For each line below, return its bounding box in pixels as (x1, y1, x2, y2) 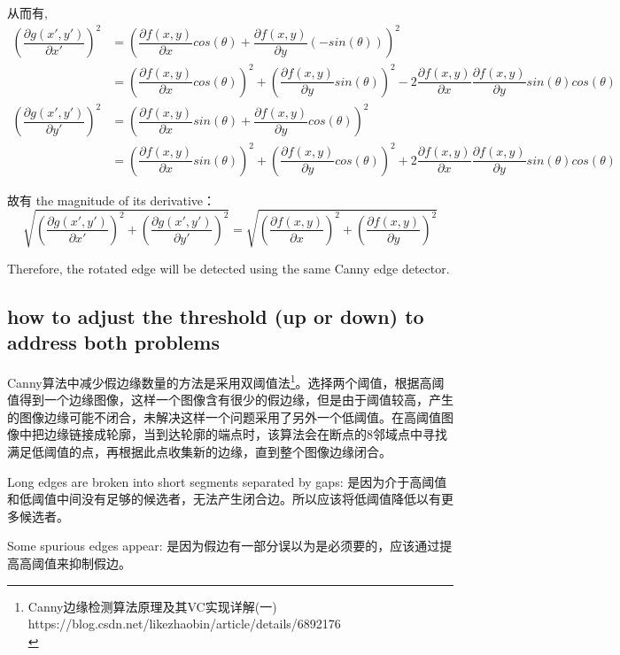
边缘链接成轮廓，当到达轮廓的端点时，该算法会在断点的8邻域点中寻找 (43, 425, 447, 443)
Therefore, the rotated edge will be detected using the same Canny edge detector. (7, 258, 450, 277)
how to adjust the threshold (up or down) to (7, 302, 424, 329)
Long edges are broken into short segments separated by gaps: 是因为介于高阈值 (7, 472, 447, 490)
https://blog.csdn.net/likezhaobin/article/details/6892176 (27, 614, 341, 633)
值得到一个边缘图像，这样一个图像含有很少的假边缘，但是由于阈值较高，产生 (7, 390, 453, 409)
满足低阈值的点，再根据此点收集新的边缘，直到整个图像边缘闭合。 (7, 443, 391, 461)
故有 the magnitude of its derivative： (7, 190, 216, 209)
